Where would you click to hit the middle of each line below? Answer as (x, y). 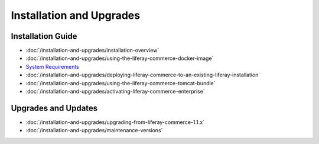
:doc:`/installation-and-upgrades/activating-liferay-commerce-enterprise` (115, 92)
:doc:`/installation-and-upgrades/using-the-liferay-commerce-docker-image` (120, 58)
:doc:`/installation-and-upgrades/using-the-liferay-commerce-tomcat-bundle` (121, 83)
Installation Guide (44, 36)
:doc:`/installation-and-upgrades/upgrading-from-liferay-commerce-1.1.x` (115, 122)
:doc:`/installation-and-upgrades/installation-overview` (92, 51)
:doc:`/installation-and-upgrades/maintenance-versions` (94, 130)
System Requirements (52, 66)
